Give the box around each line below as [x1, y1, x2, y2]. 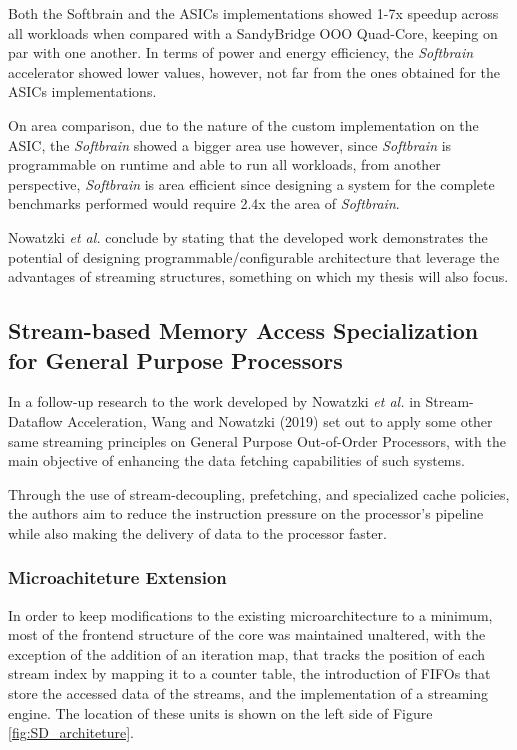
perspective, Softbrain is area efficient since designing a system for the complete [8, 173, 495, 194]
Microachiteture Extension [8, 565, 227, 590]
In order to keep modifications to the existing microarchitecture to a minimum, [8, 604, 493, 625]
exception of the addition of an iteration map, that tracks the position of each [8, 643, 486, 664]
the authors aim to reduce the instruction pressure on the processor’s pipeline [8, 503, 484, 524]
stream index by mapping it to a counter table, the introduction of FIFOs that [8, 663, 491, 684]
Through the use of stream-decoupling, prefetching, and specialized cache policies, [8, 483, 510, 504]
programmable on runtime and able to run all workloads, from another [8, 154, 441, 175]
